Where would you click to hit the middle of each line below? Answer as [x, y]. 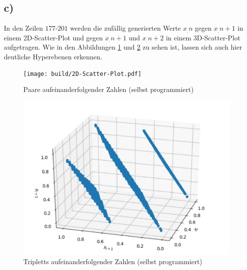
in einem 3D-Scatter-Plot [203, 37]
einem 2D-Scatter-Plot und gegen [53, 37]
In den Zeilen [24, 28]
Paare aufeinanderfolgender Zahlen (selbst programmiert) [109, 89]
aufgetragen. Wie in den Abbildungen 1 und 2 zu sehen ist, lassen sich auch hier [123, 47]
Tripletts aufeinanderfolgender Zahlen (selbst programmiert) [113, 261]
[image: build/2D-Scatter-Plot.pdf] [82, 74]
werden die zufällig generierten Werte [125, 28]
